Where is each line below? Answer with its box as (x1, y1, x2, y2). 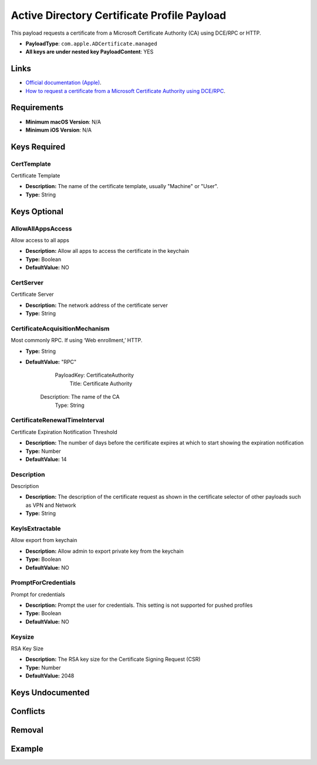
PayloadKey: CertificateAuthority (55, 372, 134, 379)
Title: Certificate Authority (69, 380, 133, 387)
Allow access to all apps (11, 237, 70, 244)
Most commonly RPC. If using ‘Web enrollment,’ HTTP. (11, 337, 143, 344)
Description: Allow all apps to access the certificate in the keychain (25, 248, 190, 255)
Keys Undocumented (11, 687, 90, 697)
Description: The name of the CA (40, 393, 120, 400)
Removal (11, 725, 43, 735)
